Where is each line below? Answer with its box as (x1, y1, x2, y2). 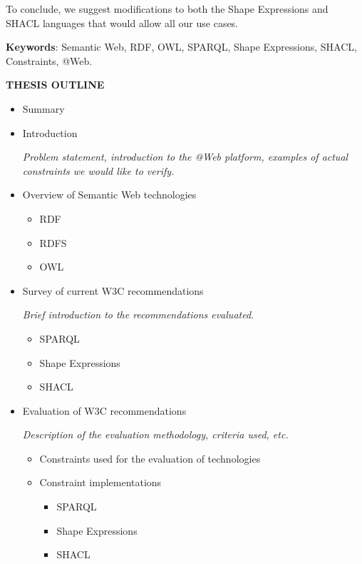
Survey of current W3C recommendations (22, 283, 204, 298)
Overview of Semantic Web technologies (22, 187, 197, 202)
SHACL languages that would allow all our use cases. (6, 15, 239, 30)
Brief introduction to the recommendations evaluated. (22, 307, 254, 322)
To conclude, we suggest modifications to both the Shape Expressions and (6, 1, 329, 16)
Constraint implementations (39, 475, 162, 490)
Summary (22, 101, 65, 116)
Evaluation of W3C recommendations (22, 403, 187, 418)
